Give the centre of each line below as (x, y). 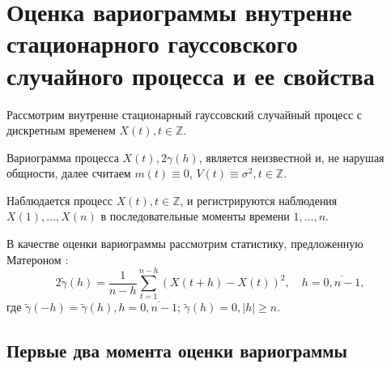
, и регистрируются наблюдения (259, 200)
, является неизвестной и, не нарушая (291, 157)
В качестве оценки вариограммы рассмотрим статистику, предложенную (185, 244)
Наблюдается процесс (59, 200)
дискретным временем (61, 130)
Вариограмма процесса (63, 157)
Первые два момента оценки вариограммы (177, 351)
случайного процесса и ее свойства (191, 75)
